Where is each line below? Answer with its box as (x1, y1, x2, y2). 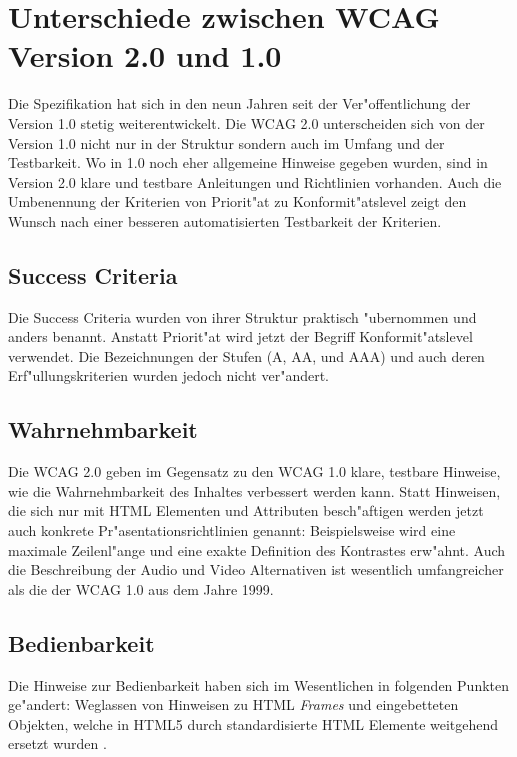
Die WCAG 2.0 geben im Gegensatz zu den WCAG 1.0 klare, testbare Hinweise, (8, 461, 501, 482)
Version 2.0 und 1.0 (8, 35, 282, 76)
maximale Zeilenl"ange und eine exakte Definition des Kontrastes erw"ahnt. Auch (8, 539, 506, 560)
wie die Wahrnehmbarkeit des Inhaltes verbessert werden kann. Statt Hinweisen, (8, 480, 501, 501)
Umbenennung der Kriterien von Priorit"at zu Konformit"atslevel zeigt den (8, 191, 467, 212)
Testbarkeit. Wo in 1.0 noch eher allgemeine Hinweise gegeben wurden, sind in (8, 152, 488, 173)
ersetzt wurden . (8, 733, 107, 754)
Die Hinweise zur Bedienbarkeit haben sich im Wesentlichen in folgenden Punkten (8, 674, 510, 695)
